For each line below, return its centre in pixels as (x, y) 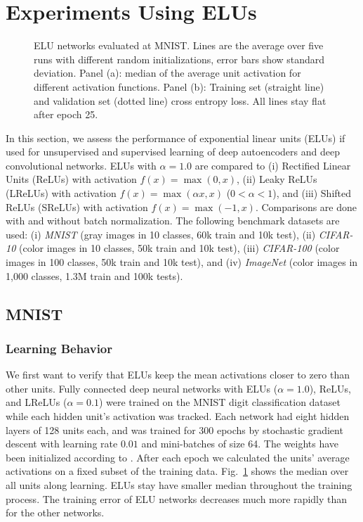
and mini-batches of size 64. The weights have (240, 444)
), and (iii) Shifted (312, 193)
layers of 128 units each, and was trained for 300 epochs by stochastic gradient (174, 429)
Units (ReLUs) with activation (71, 179)
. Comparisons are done (306, 206)
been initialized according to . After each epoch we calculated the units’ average (178, 457)
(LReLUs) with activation (61, 193)
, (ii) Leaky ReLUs (277, 179)
